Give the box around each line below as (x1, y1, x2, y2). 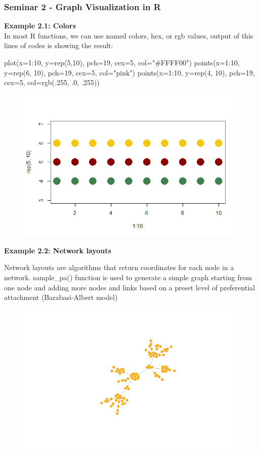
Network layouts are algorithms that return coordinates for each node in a (4, 262, 234, 273)
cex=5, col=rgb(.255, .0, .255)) (4, 77, 100, 88)
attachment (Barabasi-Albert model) (4, 292, 118, 302)
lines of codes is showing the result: (4, 40, 113, 51)
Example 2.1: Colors (4, 20, 76, 31)
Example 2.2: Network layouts (4, 245, 111, 255)
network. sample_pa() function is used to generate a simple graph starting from (4, 272, 252, 282)
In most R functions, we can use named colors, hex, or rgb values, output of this (4, 30, 253, 41)
